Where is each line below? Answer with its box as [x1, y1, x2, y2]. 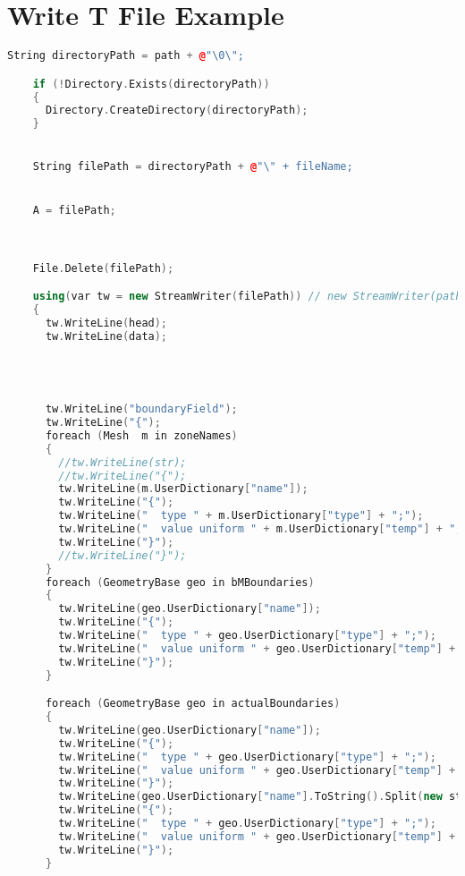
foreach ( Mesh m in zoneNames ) [45, 429, 238, 442]
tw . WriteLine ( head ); [45, 316, 168, 329]
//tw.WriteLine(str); [58, 455, 187, 469]
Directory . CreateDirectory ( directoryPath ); [45, 104, 309, 117]
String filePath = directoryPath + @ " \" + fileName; [32, 160, 353, 174]
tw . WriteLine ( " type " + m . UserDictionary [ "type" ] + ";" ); [58, 509, 424, 523]
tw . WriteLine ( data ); [45, 329, 168, 343]
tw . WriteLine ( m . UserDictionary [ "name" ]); [58, 482, 309, 496]
